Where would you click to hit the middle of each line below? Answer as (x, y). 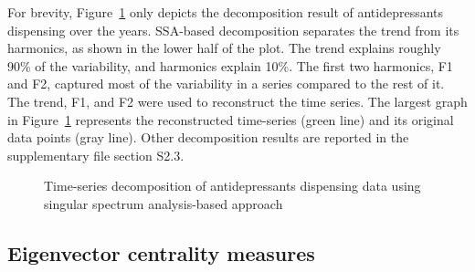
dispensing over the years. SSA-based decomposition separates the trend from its (233, 30)
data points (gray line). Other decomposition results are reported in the (208, 137)
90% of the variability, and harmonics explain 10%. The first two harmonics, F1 (230, 65)
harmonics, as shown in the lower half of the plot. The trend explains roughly (224, 48)
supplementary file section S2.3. (96, 155)
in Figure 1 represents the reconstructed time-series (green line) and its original (231, 119)
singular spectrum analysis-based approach (164, 203)
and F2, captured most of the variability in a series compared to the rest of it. (226, 84)
